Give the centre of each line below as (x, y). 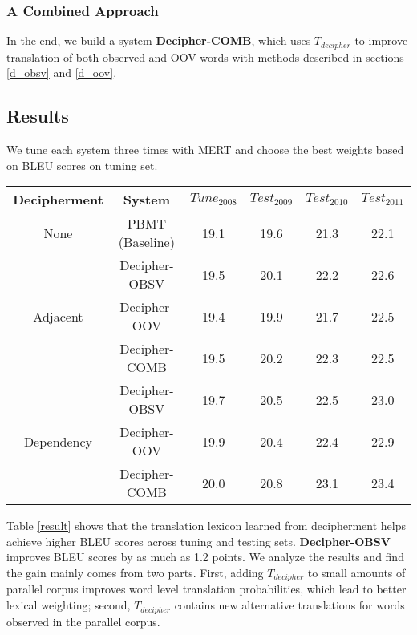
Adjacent (58, 316)
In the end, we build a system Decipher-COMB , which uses (159, 40)
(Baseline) (146, 242)
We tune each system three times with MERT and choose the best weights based (205, 150)
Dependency (58, 441)
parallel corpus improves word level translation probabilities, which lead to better (206, 589)
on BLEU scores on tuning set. (82, 165)
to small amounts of (356, 573)
